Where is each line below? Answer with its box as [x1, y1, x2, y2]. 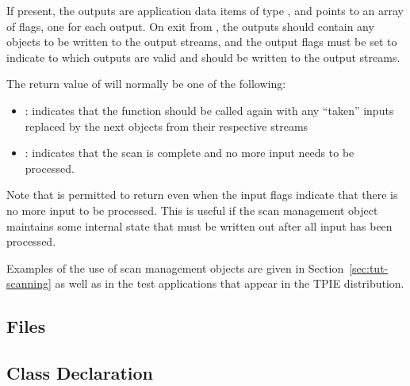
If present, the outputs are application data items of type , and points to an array [6, 2, 404, 18]
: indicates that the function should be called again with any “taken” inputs [25, 101, 394, 118]
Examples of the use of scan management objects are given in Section [6, 259, 344, 276]
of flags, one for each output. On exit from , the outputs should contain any [6, 17, 374, 34]
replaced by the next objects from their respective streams [25, 117, 308, 134]
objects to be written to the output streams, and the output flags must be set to [6, 33, 397, 50]
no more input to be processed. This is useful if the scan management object [6, 201, 378, 218]
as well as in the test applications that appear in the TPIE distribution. [55, 275, 404, 292]
